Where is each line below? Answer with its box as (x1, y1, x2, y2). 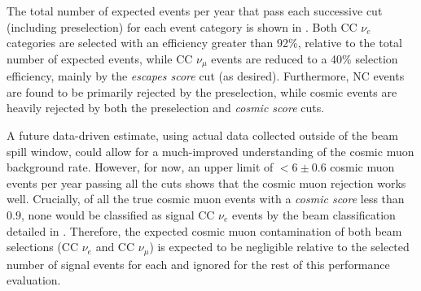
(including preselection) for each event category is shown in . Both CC (7, 18, 357, 35)
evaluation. (7, 271, 61, 289)
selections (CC (7, 238, 79, 255)
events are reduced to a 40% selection (211, 50, 398, 67)
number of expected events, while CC (7, 50, 193, 67)
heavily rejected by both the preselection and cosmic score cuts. (7, 99, 325, 116)
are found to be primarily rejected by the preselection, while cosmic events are (7, 83, 397, 100)
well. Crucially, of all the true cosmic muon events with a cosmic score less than (7, 190, 405, 207)
